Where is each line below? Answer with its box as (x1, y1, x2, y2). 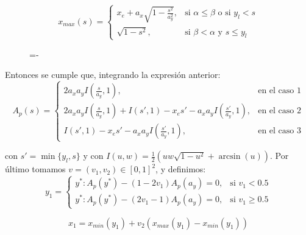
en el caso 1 (258, 86, 301, 96)
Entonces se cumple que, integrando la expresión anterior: (5, 68, 221, 81)
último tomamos (5, 163, 66, 175)
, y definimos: (155, 163, 206, 175)
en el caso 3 (258, 127, 301, 136)
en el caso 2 (258, 107, 301, 116)
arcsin (218, 152, 241, 161)
